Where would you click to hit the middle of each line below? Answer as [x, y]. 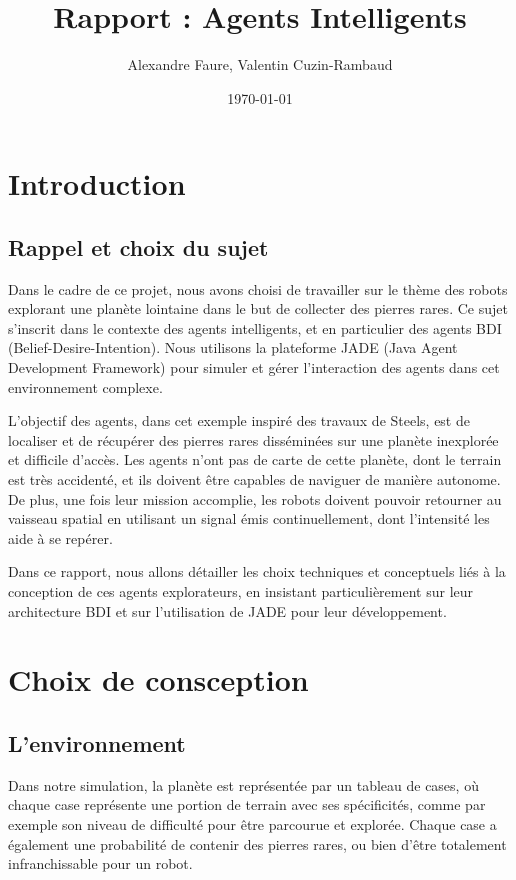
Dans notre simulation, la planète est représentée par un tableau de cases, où [243, 784]
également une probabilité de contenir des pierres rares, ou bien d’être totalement [257, 843]
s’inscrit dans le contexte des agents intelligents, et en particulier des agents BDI [255, 327]
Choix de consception [158, 679]
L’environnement [97, 742]
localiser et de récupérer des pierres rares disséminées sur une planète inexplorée [253, 439]
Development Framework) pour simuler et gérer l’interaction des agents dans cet [254, 367]
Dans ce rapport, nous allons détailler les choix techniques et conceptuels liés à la [257, 571]
